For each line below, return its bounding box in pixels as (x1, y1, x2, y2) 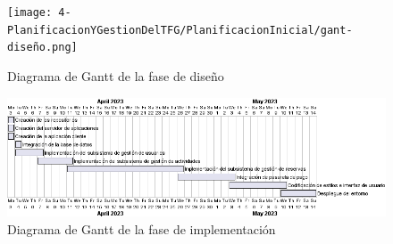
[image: (7, 6, 53, 19)
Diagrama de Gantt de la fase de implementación (7, 219, 276, 238)
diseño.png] (7, 41, 78, 54)
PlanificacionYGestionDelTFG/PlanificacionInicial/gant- (7, 23, 353, 37)
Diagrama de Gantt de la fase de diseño (7, 66, 224, 85)
